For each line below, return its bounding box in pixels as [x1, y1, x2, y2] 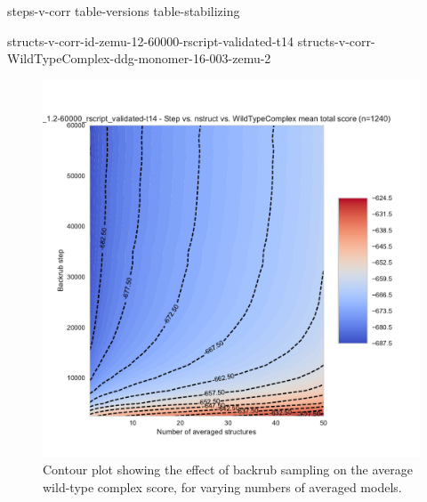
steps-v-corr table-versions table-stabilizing [7, 2, 240, 20]
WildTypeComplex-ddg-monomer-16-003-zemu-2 [7, 49, 271, 68]
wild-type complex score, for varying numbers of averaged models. [43, 477, 402, 496]
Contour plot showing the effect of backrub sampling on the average [43, 460, 413, 479]
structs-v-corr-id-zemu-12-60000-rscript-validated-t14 [7, 31, 294, 50]
